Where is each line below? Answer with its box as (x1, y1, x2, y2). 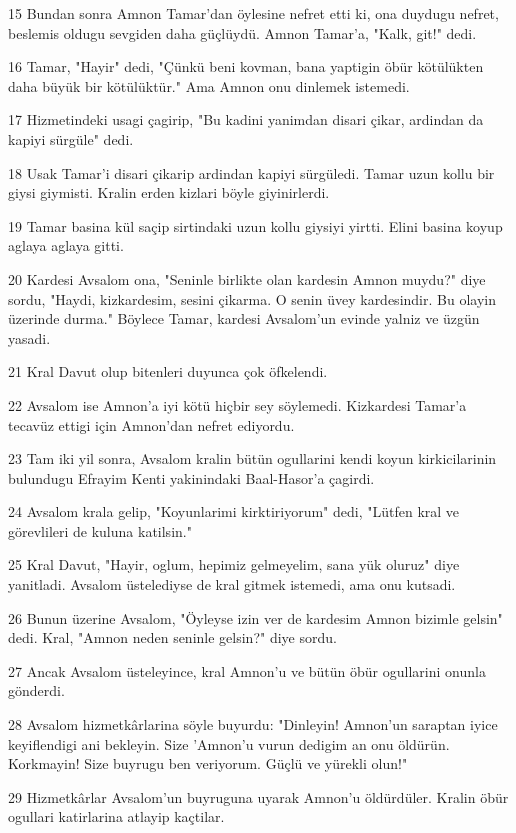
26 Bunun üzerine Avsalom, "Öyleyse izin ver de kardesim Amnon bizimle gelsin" (8, 607, 503, 628)
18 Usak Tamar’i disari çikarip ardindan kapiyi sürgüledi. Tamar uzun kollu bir (8, 162, 495, 183)
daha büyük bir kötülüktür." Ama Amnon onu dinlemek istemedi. (8, 75, 410, 96)
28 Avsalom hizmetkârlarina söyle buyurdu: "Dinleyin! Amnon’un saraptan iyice (8, 714, 498, 735)
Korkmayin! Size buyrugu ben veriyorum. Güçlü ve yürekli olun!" (8, 753, 408, 774)
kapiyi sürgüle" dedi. (8, 128, 134, 149)
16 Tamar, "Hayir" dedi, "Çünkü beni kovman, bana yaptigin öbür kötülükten (8, 56, 484, 77)
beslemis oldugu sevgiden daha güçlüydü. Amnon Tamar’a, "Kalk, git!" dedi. (8, 22, 477, 43)
